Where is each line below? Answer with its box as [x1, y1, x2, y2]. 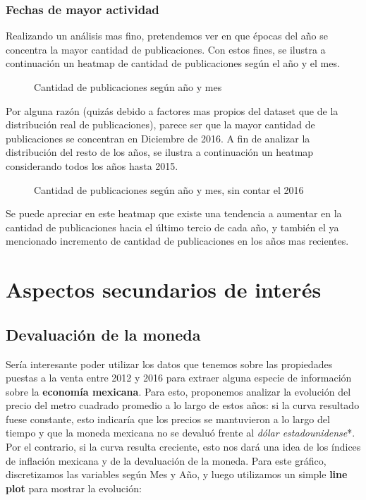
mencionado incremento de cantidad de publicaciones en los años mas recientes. [6, 233, 349, 248]
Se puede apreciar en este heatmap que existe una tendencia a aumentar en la [6, 206, 342, 221]
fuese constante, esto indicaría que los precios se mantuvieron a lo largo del [6, 411, 330, 426]
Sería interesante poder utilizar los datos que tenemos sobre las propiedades [6, 356, 333, 371]
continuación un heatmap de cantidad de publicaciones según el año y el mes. [6, 56, 340, 71]
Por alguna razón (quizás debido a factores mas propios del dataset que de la [6, 103, 338, 118]
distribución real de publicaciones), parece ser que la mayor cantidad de [6, 117, 315, 132]
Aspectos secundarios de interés [6, 275, 322, 304]
